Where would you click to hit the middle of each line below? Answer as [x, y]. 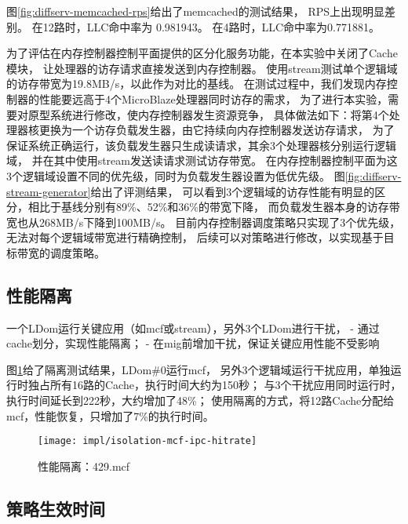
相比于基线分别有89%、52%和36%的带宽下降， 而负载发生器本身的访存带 [214, 207]
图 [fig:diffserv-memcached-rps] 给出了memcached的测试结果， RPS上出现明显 [196, 11]
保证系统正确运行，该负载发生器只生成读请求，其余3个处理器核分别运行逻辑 [201, 145]
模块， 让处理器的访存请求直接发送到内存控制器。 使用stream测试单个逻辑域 [202, 68]
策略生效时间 [56, 508]
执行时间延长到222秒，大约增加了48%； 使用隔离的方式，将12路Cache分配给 [200, 400]
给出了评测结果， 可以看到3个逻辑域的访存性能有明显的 [233, 191]
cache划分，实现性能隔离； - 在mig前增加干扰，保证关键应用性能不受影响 [193, 343]
